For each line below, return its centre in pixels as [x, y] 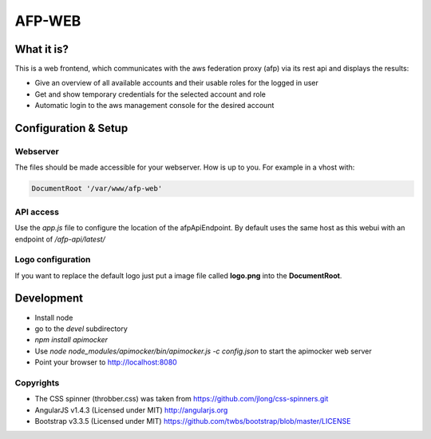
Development [49, 299]
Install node [54, 317]
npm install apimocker [71, 340]
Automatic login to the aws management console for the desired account [154, 106]
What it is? [42, 49]
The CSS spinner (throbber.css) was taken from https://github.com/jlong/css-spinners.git [182, 399]
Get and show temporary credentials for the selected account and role [150, 94]
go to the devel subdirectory [81, 329]
